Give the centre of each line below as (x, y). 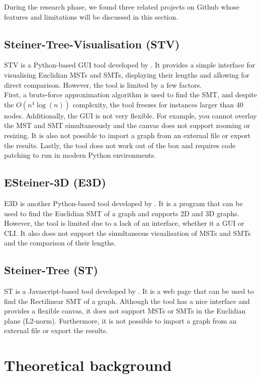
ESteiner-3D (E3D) (55, 182)
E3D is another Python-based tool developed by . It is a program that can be (123, 203)
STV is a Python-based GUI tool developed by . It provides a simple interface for (130, 65)
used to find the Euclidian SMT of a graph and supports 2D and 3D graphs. (122, 213)
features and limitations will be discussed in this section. (91, 16)
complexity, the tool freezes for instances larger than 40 (158, 104)
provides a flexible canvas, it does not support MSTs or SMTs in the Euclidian (125, 311)
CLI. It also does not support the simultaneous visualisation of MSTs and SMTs (127, 233)
